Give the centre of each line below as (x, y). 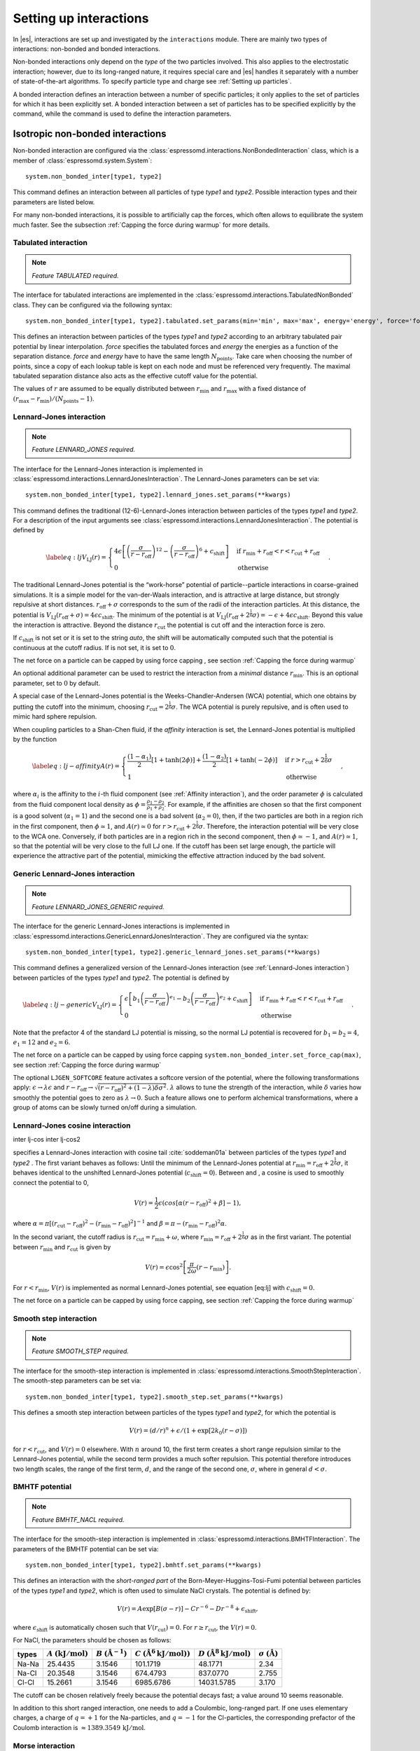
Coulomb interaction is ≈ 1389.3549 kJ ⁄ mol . (79, 1727)
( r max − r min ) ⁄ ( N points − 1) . (54, 399)
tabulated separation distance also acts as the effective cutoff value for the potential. (135, 376)
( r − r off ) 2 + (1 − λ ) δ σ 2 (133, 1088)
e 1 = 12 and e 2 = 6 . (42, 1043)
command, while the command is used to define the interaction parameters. (122, 114)
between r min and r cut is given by (62, 1248)
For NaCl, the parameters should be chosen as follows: (92, 1640)
